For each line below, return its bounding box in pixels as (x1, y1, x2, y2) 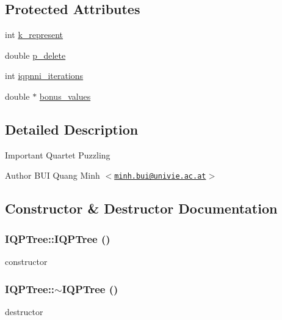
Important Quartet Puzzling (5, 148, 110, 161)
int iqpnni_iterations (5, 69, 84, 82)
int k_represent (5, 28, 63, 41)
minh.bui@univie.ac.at (114, 172, 206, 181)
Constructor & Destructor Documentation (5, 199, 278, 218)
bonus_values (39, 89, 91, 102)
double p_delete (5, 48, 66, 61)
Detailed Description (5, 119, 139, 138)
